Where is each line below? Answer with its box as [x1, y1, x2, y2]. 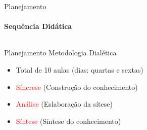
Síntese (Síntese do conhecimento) [16, 115, 121, 126]
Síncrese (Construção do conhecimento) [16, 81, 138, 92]
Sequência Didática [4, 21, 72, 31]
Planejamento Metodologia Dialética [4, 47, 117, 58]
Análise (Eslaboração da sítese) [16, 99, 113, 109]
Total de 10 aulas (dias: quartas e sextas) [16, 64, 143, 75]
